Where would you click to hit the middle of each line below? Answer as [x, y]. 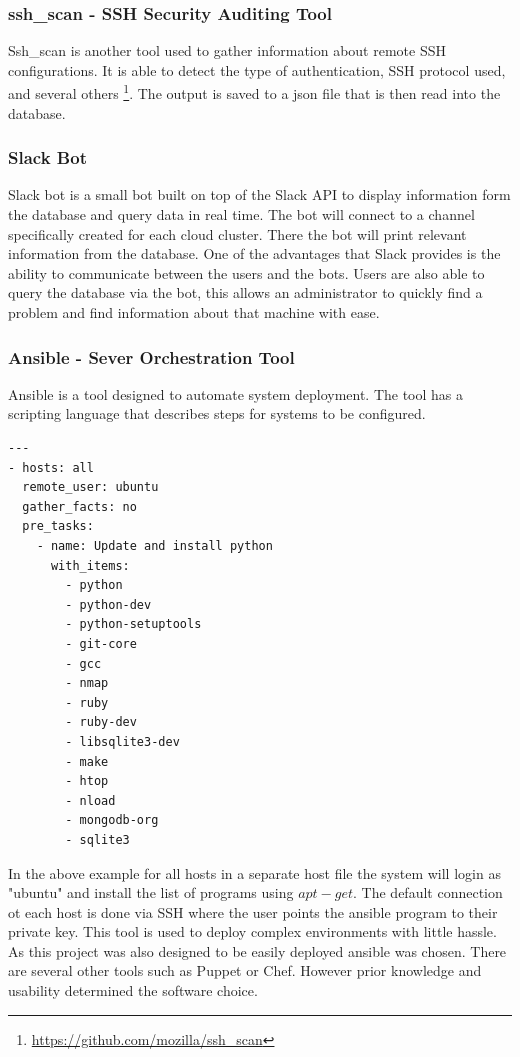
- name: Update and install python [154, 546]
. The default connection [428, 892]
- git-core [101, 643]
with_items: [90, 565]
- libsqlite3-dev [122, 741]
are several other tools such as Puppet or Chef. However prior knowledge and [245, 970]
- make [87, 761]
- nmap [87, 683]
